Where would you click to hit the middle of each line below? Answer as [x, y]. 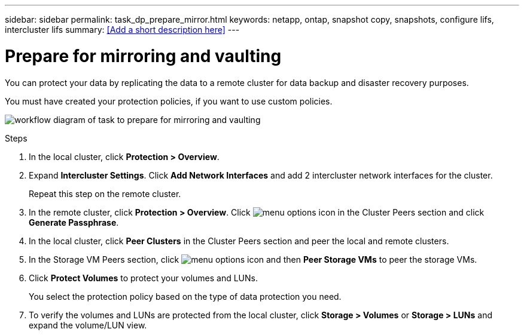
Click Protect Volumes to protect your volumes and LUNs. [144, 278]
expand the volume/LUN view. [88, 325]
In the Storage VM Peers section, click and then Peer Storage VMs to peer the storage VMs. [253, 259]
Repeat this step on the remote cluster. [105, 193]
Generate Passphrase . [74, 222]
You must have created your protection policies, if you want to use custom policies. [169, 101]
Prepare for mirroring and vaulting [143, 56]
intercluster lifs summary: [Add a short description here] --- [122, 30]
